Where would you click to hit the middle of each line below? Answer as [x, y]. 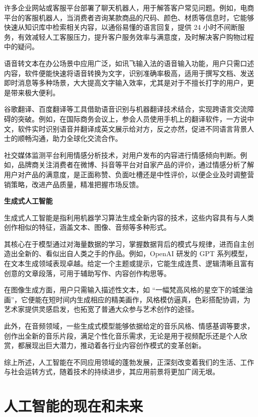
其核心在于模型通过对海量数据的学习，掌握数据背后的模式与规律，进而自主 [126, 243]
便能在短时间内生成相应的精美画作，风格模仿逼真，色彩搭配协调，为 [139, 299]
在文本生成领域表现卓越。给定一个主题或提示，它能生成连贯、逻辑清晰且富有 [129, 263]
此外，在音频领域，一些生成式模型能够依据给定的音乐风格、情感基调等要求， [129, 326]
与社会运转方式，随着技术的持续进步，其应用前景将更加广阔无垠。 [112, 372]
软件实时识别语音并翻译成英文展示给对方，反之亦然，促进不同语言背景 [132, 128]
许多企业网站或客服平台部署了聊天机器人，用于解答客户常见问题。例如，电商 [129, 7]
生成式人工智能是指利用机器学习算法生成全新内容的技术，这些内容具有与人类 [129, 217]
